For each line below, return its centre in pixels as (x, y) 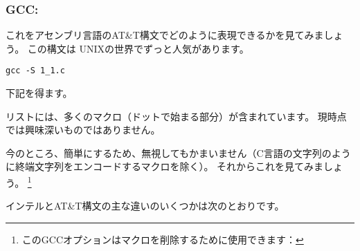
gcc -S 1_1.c (35, 71)
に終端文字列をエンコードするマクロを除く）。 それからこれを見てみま (165, 166)
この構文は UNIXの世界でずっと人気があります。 (138, 48)
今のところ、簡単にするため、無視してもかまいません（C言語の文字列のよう (178, 152)
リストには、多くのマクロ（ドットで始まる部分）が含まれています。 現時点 (176, 116)
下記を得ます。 (39, 93)
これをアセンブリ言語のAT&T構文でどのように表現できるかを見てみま (165, 35)
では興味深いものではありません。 (83, 130)
